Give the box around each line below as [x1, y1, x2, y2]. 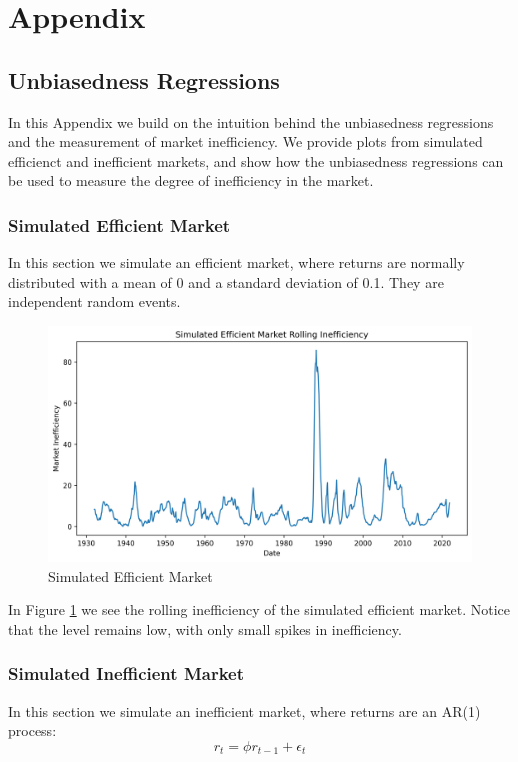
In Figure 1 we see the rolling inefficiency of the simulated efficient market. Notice [8, 599, 511, 620]
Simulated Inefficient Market [8, 661, 244, 686]
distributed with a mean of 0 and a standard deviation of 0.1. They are [8, 271, 444, 292]
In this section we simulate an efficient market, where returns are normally [8, 252, 465, 273]
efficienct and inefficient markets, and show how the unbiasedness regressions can [8, 150, 504, 171]
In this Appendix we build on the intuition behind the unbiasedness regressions [8, 111, 494, 132]
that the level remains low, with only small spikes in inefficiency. [8, 618, 402, 639]
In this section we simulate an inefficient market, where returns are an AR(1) [8, 700, 481, 721]
